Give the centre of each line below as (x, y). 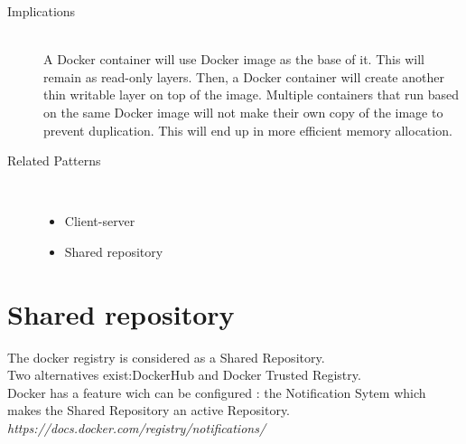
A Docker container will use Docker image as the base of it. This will (234, 59)
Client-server (100, 221)
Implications (42, 11)
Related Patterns (54, 161)
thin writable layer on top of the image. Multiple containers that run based (252, 94)
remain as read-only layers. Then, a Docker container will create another (244, 76)
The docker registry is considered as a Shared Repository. (166, 357)
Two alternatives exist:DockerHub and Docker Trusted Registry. (184, 375)
